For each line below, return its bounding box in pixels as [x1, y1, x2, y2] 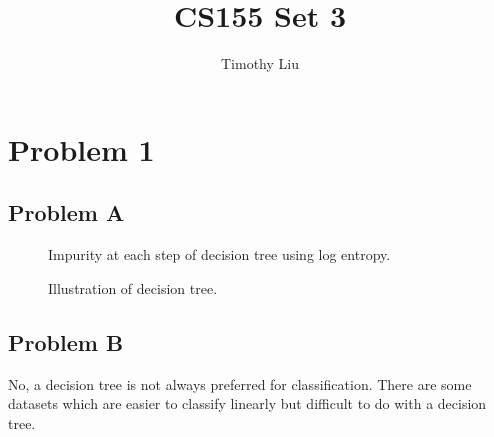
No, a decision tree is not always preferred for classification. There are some [8, 373, 472, 394]
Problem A [8, 197, 125, 228]
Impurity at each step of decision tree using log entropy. [48, 244, 391, 265]
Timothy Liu [221, 53, 299, 74]
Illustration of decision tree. [48, 277, 218, 298]
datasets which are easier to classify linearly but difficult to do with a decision [8, 393, 487, 414]
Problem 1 [8, 128, 155, 169]
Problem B [8, 326, 124, 357]
